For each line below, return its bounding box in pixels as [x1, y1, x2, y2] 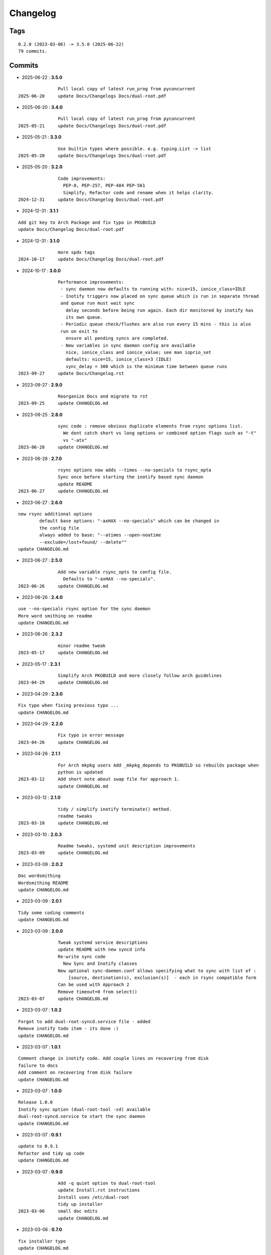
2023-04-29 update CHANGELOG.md [18, 680, 108, 685]
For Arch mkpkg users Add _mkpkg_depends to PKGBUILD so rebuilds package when [58, 762, 259, 768]
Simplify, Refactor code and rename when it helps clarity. [63, 190, 214, 195]
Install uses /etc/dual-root [58, 1194, 130, 1200]
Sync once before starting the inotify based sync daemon [58, 474, 204, 480]
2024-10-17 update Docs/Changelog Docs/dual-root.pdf [18, 257, 164, 262]
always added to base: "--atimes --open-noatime [39, 532, 162, 538]
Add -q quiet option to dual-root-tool [58, 1180, 156, 1186]
